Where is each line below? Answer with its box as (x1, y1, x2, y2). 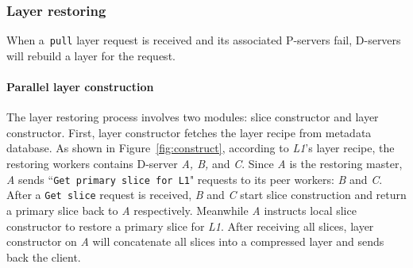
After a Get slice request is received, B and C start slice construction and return (6, 186, 407, 203)
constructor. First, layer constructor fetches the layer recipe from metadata (6, 124, 372, 140)
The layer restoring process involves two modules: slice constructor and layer (6, 109, 379, 125)
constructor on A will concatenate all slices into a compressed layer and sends (6, 233, 384, 250)
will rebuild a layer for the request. (6, 47, 176, 63)
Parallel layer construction (6, 78, 154, 95)
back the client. (6, 248, 81, 265)
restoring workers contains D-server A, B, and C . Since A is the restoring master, (6, 155, 403, 172)
